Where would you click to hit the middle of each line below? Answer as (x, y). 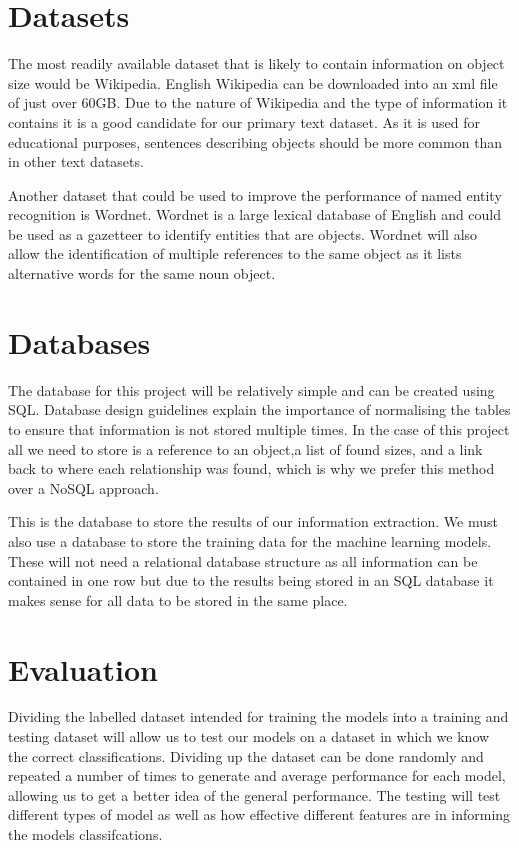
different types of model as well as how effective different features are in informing (259, 814)
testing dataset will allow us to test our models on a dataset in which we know (249, 736)
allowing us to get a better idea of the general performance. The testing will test (254, 794)
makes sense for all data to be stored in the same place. (178, 599)
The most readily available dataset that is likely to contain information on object (256, 63)
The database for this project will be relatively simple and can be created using (251, 389)
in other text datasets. (76, 161)
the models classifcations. (85, 834)
